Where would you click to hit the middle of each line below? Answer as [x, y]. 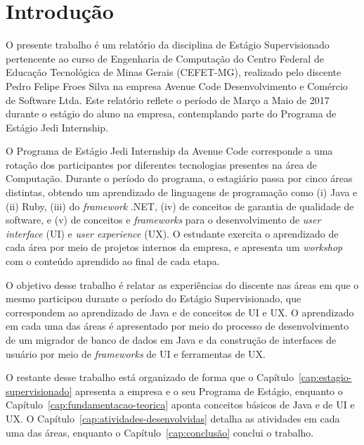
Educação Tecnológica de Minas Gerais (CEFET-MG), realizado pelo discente [174, 72]
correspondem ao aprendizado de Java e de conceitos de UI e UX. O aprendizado [180, 312]
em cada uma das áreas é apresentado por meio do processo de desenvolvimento [177, 326]
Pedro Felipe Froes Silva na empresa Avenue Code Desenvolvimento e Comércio [177, 85]
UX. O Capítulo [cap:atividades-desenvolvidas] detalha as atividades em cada [173, 418]
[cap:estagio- [325, 377]
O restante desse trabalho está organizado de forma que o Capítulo [150, 377]
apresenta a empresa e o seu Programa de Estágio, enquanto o [209, 391]
